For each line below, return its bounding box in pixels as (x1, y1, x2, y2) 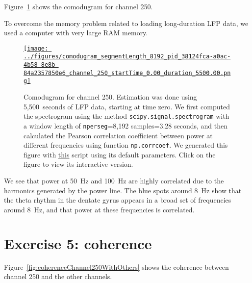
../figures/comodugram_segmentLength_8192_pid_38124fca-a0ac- (24, 53, 231, 60)
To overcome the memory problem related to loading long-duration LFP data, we (4, 18, 249, 28)
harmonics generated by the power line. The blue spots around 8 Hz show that (4, 185, 242, 195)
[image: (24, 45, 49, 52)
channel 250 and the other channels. (4, 271, 112, 282)
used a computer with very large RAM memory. (4, 27, 148, 38)
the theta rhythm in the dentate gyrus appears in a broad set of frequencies (4, 195, 231, 205)
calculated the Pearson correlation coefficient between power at (24, 130, 213, 140)
